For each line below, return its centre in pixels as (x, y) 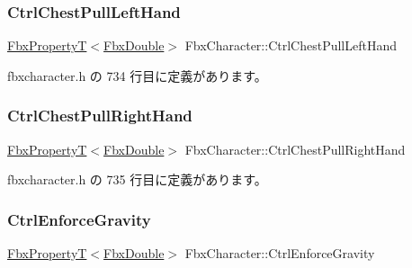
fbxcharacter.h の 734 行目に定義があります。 (137, 75)
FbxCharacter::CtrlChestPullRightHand (295, 149)
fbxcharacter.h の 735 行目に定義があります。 (137, 179)
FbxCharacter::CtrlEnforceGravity (280, 253)
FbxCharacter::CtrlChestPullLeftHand (291, 45)
